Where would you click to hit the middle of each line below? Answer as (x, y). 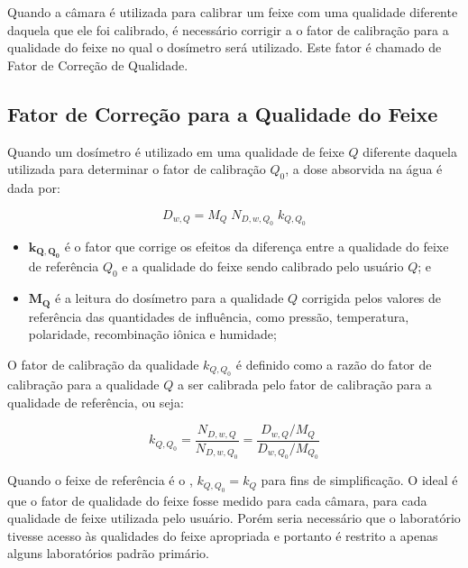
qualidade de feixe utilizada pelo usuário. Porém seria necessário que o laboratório (234, 518)
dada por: (34, 187)
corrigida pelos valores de (372, 298)
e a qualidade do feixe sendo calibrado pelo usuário (263, 266)
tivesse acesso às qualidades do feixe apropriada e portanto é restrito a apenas (223, 535)
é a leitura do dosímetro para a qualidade (170, 298)
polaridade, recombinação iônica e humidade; (152, 334)
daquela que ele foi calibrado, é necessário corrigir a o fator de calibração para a (228, 29)
